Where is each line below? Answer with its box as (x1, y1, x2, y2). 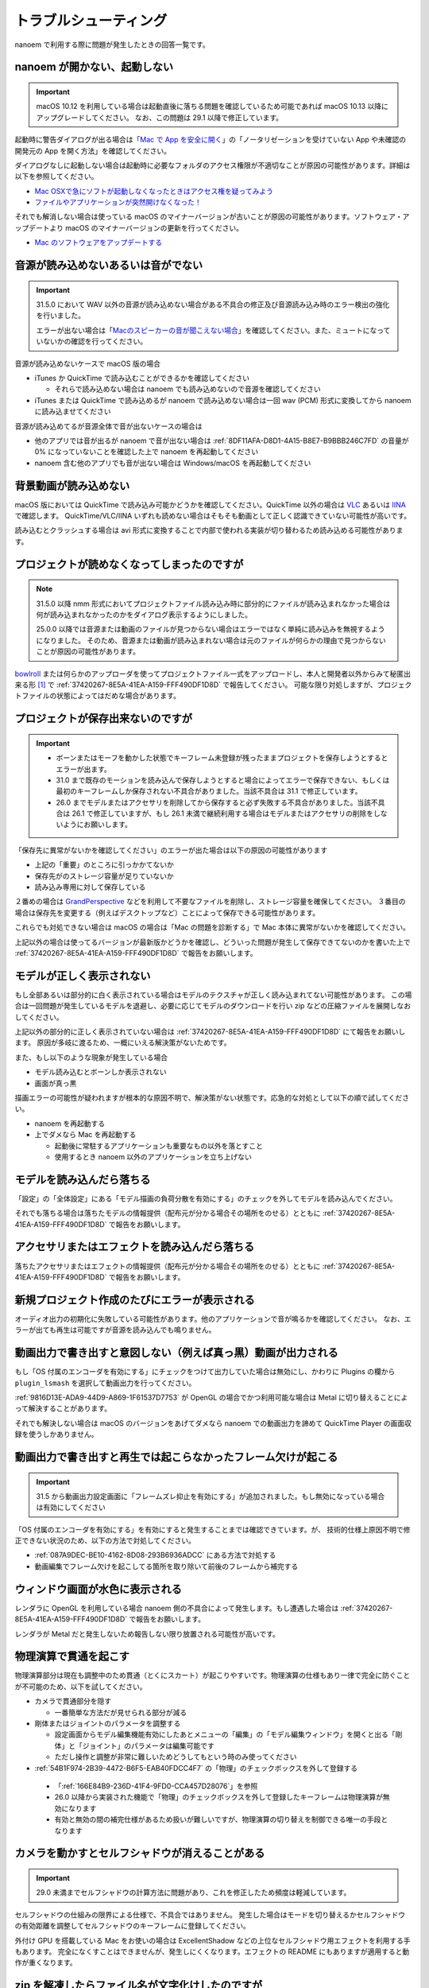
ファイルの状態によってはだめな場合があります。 (21, 691, 180, 701)
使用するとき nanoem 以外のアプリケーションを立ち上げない (54, 1151, 252, 1161)
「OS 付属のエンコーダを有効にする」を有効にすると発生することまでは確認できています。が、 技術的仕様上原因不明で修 (14, 1524, 411, 1534)
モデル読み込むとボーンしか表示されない (34, 1067, 167, 1077)
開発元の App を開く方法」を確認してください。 (14, 146, 171, 155)
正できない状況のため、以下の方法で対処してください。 (14, 1536, 196, 1546)
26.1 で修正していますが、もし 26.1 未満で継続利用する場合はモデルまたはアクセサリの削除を (71, 809, 373, 818)
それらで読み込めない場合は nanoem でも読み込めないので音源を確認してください (54, 384, 321, 394)
